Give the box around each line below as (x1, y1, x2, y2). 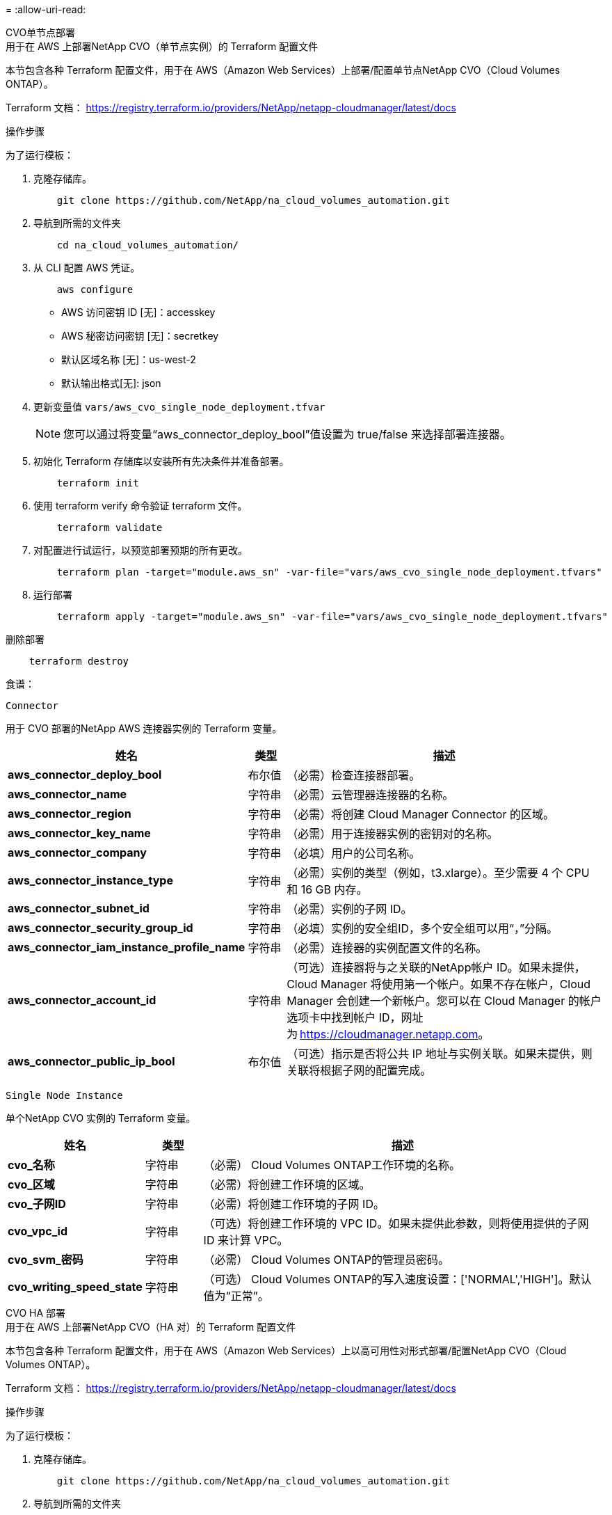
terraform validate (56, 522, 163, 533)
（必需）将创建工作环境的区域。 (203, 1177, 371, 1191)
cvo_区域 (8, 1177, 55, 1191)
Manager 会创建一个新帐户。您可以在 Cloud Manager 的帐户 (287, 994, 602, 1008)
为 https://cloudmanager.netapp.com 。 (287, 1027, 490, 1041)
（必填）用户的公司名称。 (287, 846, 421, 860)
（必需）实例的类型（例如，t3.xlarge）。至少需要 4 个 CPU (287, 866, 590, 880)
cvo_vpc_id (8, 1224, 67, 1238)
